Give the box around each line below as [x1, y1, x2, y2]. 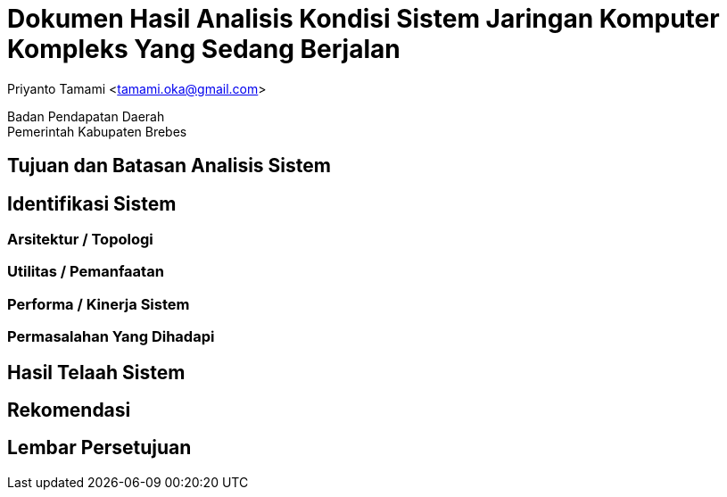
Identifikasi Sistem [7, 192, 177, 215]
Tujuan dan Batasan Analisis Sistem [7, 154, 331, 178]
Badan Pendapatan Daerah [7, 108, 165, 124]
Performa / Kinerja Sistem [7, 294, 190, 313]
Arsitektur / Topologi [7, 230, 153, 249]
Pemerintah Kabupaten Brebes [7, 123, 187, 139]
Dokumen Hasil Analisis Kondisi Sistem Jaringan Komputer [7, 4, 720, 34]
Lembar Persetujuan [7, 436, 192, 460]
